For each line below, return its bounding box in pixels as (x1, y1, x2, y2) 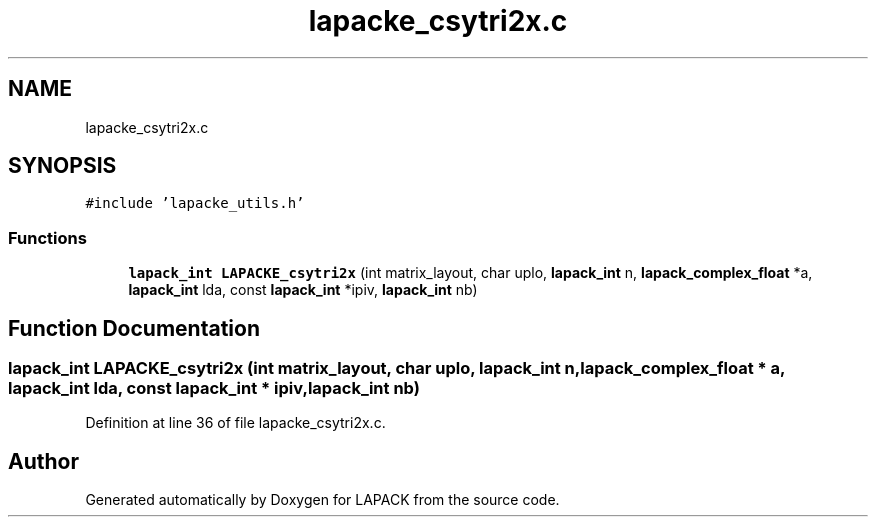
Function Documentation (8, 315, 260, 341)
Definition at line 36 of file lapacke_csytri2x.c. (85, 414, 386, 432)
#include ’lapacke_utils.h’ (85, 195, 305, 212)
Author (8, 448, 79, 474)
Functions (8, 227, 87, 248)
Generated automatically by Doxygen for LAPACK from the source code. (85, 491, 560, 509)
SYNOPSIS (8, 153, 117, 179)
